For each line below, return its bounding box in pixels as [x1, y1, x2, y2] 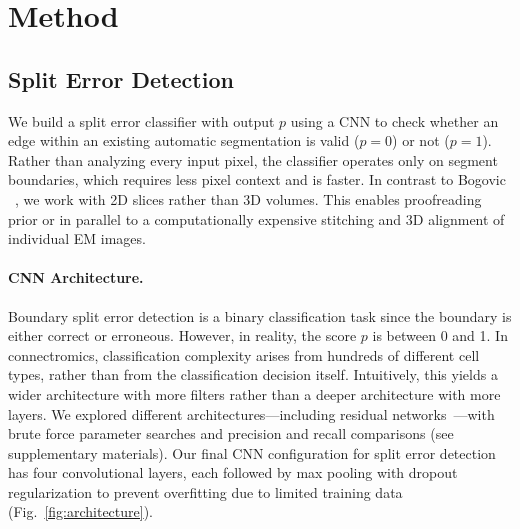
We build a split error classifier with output [8, 110, 275, 131]
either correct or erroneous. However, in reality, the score [8, 325, 357, 346]
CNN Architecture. [8, 267, 144, 288]
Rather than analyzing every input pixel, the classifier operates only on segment [8, 149, 498, 170]
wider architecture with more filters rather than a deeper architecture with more [8, 383, 501, 404]
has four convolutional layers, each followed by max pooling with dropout [8, 462, 458, 483]
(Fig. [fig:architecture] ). [8, 501, 153, 522]
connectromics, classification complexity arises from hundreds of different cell [8, 344, 480, 365]
